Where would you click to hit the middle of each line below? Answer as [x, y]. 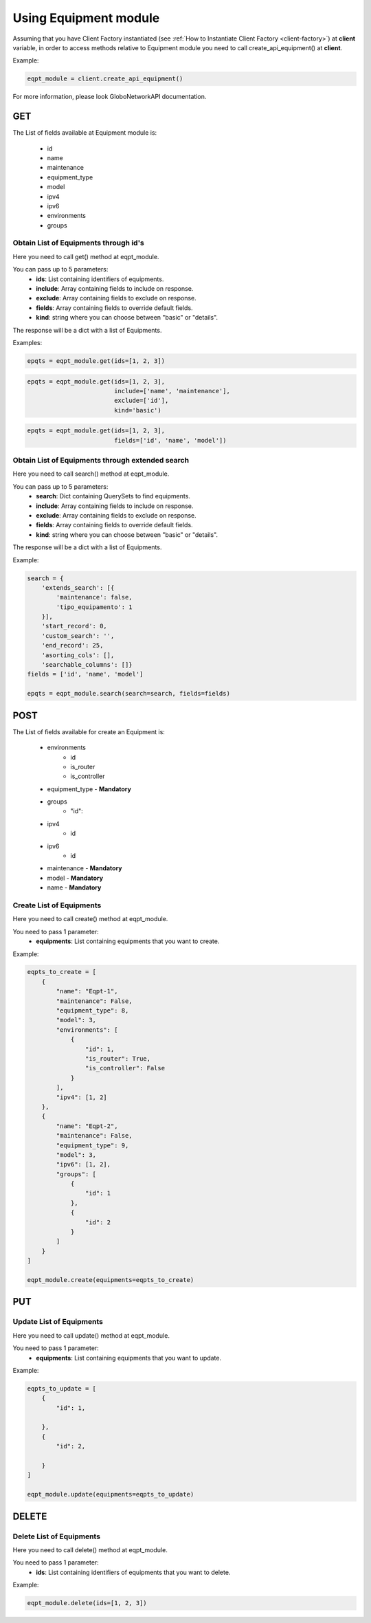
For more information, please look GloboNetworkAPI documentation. [110, 97]
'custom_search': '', [78, 636]
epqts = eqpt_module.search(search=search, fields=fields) [128, 694]
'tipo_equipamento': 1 [94, 607]
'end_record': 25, [72, 645]
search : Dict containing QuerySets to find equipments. [113, 496]
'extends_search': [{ [78, 587]
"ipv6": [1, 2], [83, 1164]
